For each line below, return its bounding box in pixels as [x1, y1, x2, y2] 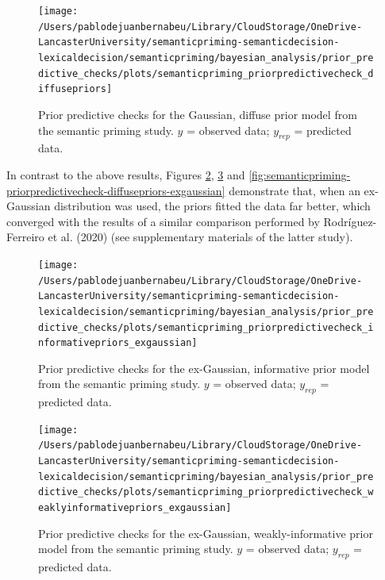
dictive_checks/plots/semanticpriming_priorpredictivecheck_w [38, 486, 374, 498]
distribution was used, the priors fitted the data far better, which [54, 198, 371, 214]
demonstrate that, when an [229, 182, 360, 198]
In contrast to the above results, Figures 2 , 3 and [6, 166, 245, 182]
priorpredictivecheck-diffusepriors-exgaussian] [6, 182, 225, 198]
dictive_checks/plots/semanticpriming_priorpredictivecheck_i [38, 321, 374, 333]
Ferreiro [6, 229, 44, 245]
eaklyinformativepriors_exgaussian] [38, 502, 232, 514]
